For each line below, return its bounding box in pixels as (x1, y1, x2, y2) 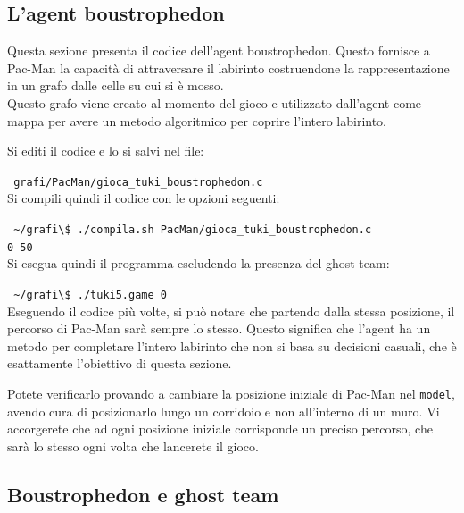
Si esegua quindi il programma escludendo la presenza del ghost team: (7, 254, 390, 273)
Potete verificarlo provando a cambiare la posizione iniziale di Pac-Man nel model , (7, 383, 455, 402)
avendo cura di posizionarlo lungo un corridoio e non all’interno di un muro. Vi (7, 401, 440, 420)
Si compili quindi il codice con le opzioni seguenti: (7, 189, 280, 207)
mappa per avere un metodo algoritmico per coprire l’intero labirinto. (7, 111, 387, 130)
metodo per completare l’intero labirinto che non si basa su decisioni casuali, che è (7, 336, 457, 355)
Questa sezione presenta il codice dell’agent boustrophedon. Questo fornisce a (7, 41, 430, 60)
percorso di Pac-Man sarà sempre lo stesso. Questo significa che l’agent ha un (7, 319, 431, 338)
